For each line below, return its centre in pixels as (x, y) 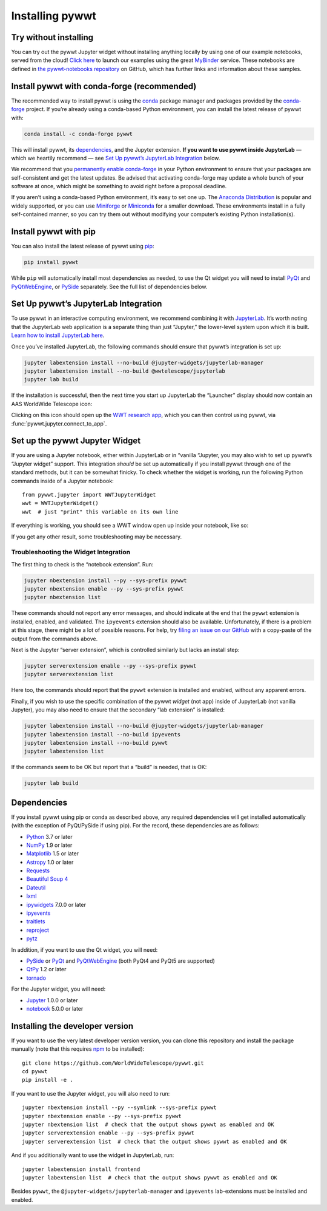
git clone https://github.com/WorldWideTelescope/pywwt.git (113, 1063)
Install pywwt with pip (54, 232)
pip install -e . (48, 1080)
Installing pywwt (54, 16)
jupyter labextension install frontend (81, 1169)
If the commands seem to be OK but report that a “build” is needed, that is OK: (109, 767)
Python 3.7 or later (49, 836)
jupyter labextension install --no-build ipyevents (102, 734)
